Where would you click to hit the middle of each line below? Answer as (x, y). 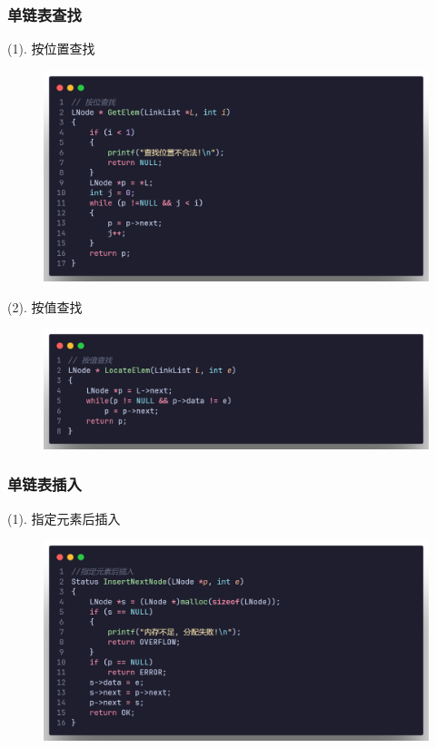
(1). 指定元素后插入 (64, 518)
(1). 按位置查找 (51, 49)
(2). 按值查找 (45, 306)
